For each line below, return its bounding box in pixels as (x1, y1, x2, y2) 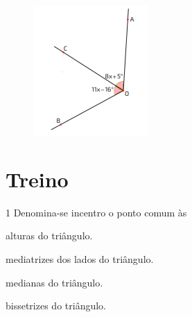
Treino (6, 164, 69, 193)
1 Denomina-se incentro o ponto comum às (6, 205, 187, 219)
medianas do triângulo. (6, 275, 103, 289)
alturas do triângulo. (6, 228, 93, 243)
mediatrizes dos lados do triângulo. (6, 251, 154, 266)
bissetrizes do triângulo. (6, 298, 106, 313)
